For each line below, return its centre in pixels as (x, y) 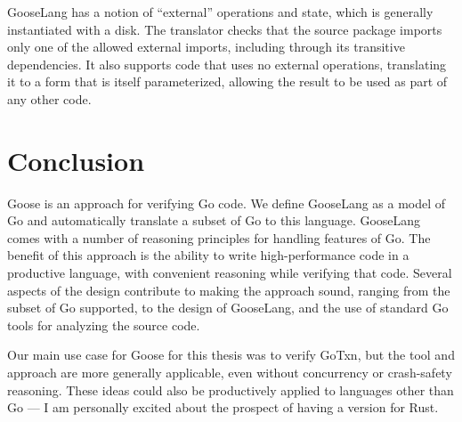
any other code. (49, 98)
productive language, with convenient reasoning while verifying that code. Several (230, 273)
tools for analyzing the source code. (104, 325)
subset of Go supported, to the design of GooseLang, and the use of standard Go (228, 308)
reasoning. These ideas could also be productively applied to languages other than (231, 390)
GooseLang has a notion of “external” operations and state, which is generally (220, 12)
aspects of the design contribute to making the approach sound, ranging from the (229, 290)
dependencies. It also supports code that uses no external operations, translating (227, 64)
